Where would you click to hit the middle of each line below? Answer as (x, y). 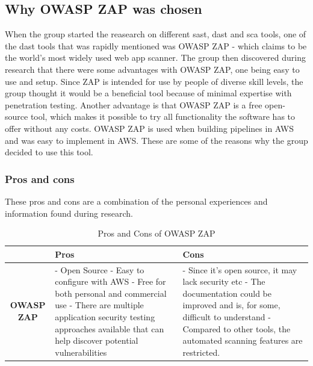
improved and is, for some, (231, 305)
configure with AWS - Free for (110, 281)
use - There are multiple (99, 305)
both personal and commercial (111, 293)
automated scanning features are (243, 340)
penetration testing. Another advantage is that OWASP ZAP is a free (134, 104)
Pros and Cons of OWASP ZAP (156, 233)
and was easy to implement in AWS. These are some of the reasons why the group (156, 140)
